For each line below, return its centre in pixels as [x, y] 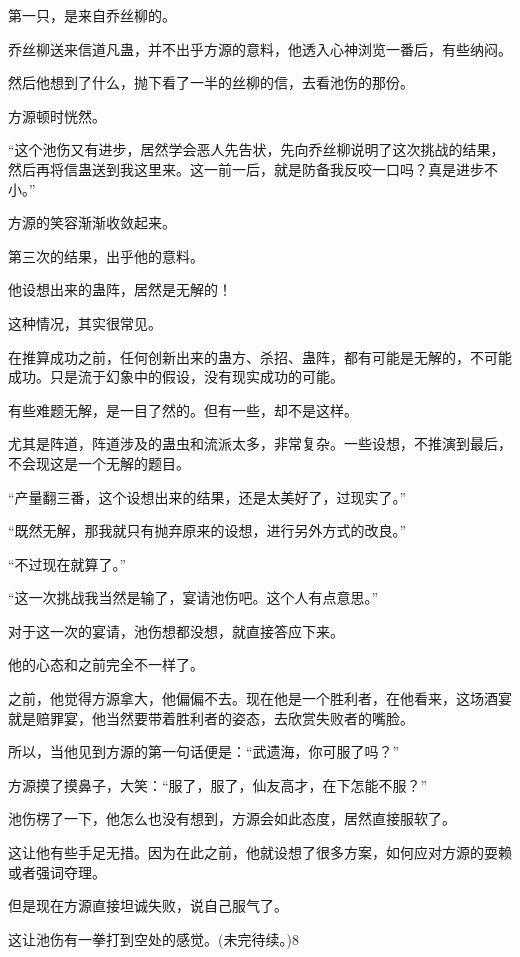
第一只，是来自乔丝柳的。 [92, 15]
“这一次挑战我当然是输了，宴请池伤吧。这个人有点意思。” [193, 597]
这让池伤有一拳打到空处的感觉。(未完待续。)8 [153, 938]
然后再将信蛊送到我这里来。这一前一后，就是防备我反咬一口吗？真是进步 [246, 168]
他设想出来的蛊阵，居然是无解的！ [120, 289]
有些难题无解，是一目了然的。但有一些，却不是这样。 [183, 409]
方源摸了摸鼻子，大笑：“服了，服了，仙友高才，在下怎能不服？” [218, 784]
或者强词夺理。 [57, 871]
